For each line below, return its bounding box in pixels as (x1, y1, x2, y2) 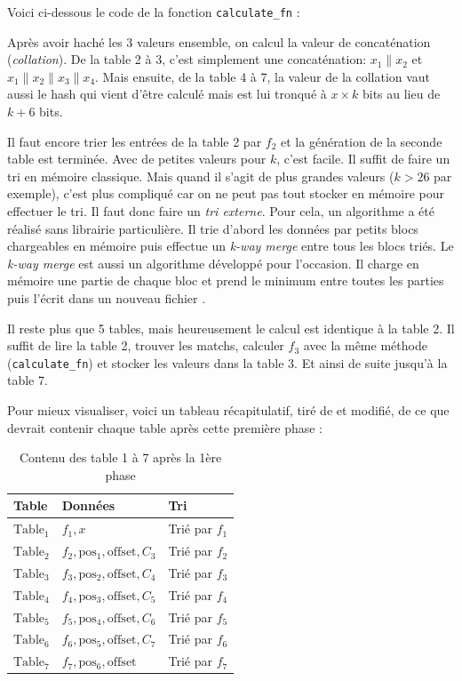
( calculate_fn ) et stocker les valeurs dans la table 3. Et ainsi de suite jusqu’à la (7, 353, 448, 372)
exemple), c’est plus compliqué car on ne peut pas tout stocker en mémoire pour (7, 184, 444, 203)
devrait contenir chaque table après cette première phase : (7, 418, 323, 437)
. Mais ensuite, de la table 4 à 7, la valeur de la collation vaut (95, 67, 431, 85)
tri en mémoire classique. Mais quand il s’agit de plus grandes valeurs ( (7, 166, 394, 185)
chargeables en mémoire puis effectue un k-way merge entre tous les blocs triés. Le (7, 236, 454, 255)
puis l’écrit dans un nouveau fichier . (7, 288, 206, 307)
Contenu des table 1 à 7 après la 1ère (19, 448, 222, 467)
